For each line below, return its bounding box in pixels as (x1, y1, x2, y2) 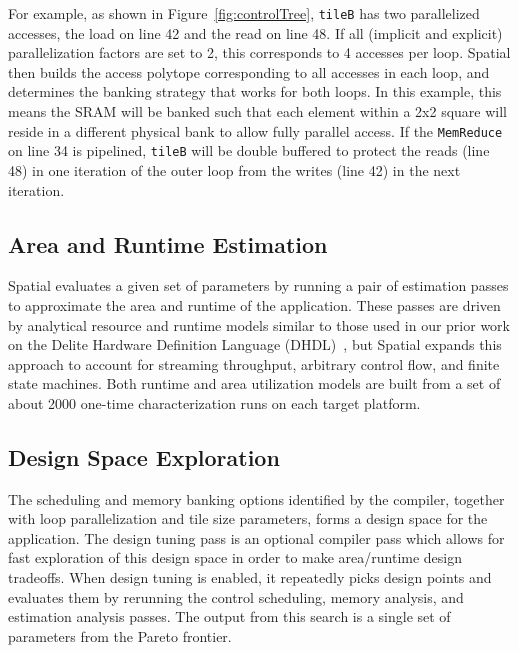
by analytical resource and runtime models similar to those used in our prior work (8, 314, 510, 335)
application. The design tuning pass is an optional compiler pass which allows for (8, 527, 505, 548)
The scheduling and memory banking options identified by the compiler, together (8, 488, 505, 509)
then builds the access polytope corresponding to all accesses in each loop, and (8, 61, 490, 82)
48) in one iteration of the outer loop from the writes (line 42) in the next (8, 159, 461, 180)
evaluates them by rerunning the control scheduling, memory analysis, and (8, 586, 464, 607)
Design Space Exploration (8, 441, 280, 472)
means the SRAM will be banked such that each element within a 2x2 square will (8, 101, 507, 122)
